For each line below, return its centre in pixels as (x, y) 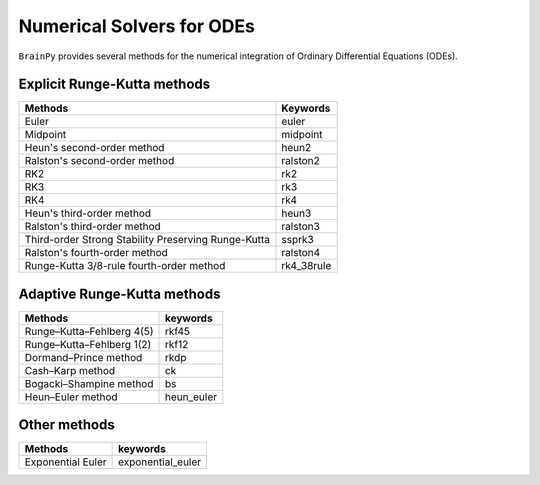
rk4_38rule (306, 266)
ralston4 (301, 253)
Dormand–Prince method (83, 357)
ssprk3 (297, 240)
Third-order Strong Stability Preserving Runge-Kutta (147, 240)
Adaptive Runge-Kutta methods (119, 293)
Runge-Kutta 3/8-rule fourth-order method (125, 266)
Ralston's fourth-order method (96, 253)
